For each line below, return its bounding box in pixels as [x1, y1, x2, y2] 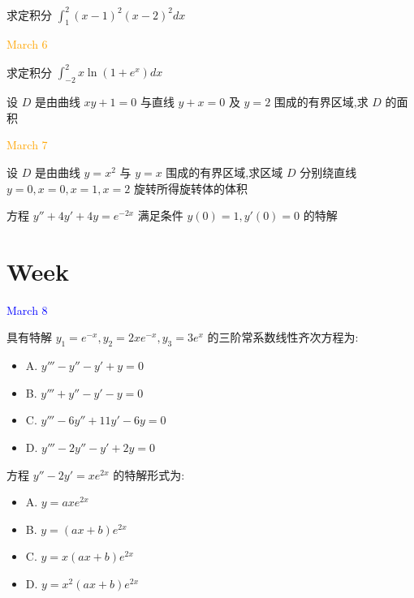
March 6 [6, 36, 48, 53]
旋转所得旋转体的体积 [133, 179, 248, 196]
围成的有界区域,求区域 [166, 163, 283, 180]
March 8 [6, 301, 48, 318]
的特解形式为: [113, 466, 185, 483]
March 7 [6, 136, 48, 153]
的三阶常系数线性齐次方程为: [207, 329, 359, 346]
